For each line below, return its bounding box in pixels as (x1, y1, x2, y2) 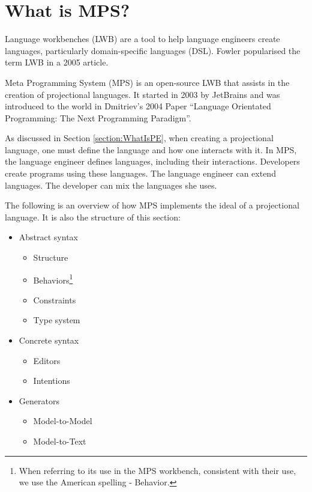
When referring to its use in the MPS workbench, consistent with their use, (19, 464, 296, 476)
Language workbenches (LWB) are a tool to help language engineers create (5, 32, 280, 45)
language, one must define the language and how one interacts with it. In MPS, (5, 143, 297, 156)
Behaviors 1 (33, 272, 73, 286)
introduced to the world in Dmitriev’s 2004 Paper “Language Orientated (5, 100, 271, 112)
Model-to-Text (33, 435, 86, 448)
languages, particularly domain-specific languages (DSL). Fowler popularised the (5, 44, 301, 56)
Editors (33, 354, 61, 366)
